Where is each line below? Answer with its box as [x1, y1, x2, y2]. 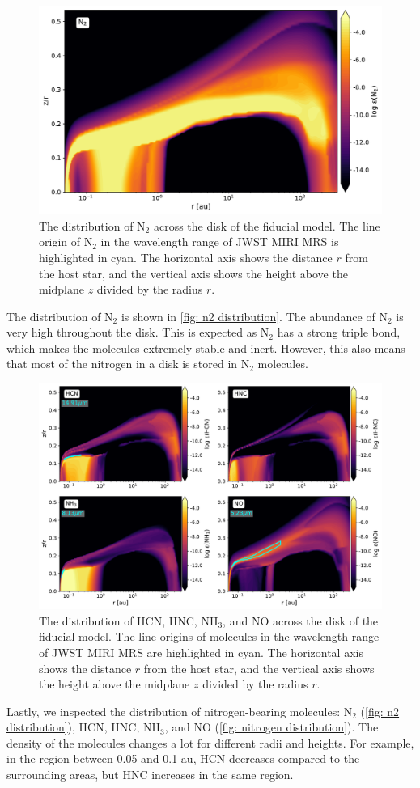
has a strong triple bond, [277, 324, 401, 341]
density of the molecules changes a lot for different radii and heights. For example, [6, 734, 414, 751]
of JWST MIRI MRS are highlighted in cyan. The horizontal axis [39, 643, 363, 660]
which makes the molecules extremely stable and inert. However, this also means [6, 339, 405, 356]
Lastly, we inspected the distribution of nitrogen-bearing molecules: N [6, 702, 353, 719]
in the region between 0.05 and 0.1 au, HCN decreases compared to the [6, 750, 360, 767]
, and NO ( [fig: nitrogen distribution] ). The [164, 718, 379, 735]
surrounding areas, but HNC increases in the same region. [6, 766, 294, 783]
